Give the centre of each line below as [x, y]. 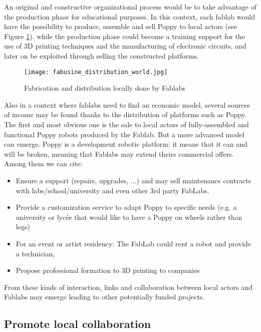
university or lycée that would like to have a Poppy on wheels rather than [129, 217]
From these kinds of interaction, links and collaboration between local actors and [128, 287]
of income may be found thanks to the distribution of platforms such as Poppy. [125, 114]
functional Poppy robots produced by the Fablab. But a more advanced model [124, 134]
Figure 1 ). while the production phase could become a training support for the [124, 36]
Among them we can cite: [43, 163]
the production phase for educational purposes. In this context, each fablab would [129, 16]
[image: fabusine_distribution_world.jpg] [96, 72]
